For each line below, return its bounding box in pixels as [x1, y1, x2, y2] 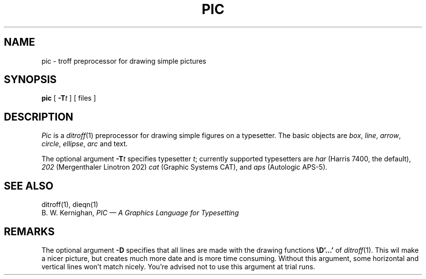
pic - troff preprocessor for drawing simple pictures [41, 56, 206, 65]
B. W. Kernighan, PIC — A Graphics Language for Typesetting [41, 209, 239, 217]
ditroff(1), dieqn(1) [41, 200, 98, 209]
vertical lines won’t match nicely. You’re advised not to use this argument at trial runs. [41, 262, 315, 271]
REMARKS [4, 225, 55, 238]
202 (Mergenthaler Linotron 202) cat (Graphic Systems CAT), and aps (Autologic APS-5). [41, 163, 328, 172]
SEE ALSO [4, 179, 53, 192]
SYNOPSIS [4, 73, 57, 86]
